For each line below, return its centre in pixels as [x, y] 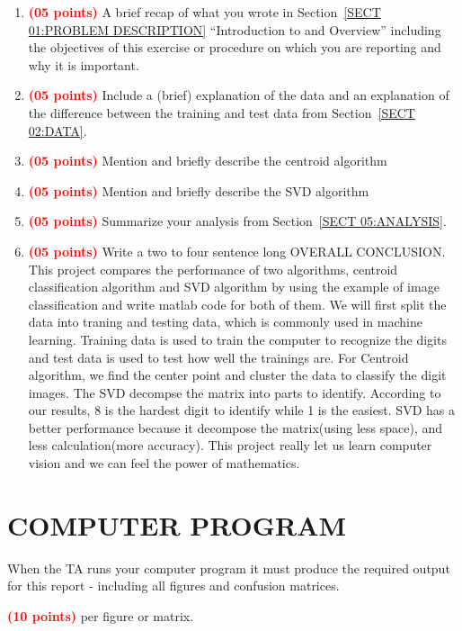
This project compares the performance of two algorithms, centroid [213, 269]
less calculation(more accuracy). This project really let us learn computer [230, 445]
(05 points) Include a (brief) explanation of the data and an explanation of [239, 95]
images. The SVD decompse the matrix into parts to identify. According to [235, 392]
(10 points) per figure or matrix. [101, 615]
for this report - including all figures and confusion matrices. [173, 586]
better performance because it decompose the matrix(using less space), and [235, 427]
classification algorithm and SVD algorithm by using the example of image [234, 287]
